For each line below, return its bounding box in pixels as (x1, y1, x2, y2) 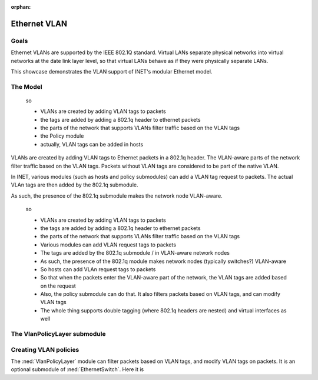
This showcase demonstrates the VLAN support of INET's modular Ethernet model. (11, 68, 213, 75)
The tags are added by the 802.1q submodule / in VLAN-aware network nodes (40, 249, 230, 256)
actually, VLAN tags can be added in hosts (40, 141, 144, 148)
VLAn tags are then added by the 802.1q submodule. (11, 181, 138, 188)
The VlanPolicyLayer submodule (11, 330, 106, 338)
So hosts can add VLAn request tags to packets (40, 265, 156, 273)
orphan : (11, 4, 31, 10)
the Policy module (40, 132, 84, 139)
